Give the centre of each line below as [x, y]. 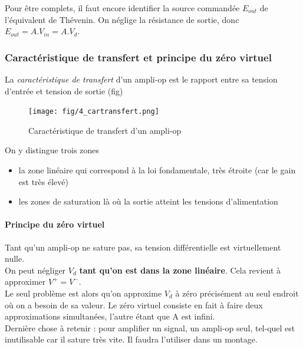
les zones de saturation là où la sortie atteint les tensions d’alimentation [148, 201]
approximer [25, 281]
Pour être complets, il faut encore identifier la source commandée [122, 8]
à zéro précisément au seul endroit [237, 293]
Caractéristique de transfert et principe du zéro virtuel [138, 57]
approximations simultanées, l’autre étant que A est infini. [110, 316]
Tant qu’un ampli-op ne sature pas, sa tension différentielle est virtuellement [143, 247]
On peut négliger [35, 270]
